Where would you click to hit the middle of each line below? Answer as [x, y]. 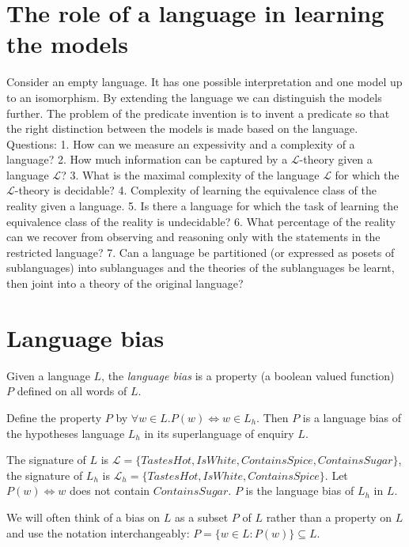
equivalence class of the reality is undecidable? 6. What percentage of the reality [201, 221]
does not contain [110, 490]
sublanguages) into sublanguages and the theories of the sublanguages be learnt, [201, 268]
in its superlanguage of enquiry [219, 433]
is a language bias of [352, 417]
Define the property [54, 417]
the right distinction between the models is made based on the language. [182, 128]
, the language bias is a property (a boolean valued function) [248, 375]
